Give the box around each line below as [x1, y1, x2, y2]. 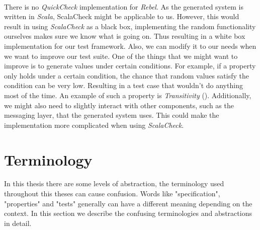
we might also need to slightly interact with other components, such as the [4, 100, 234, 110]
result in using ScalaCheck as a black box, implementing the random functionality [4, 21, 256, 31]
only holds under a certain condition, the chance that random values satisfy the [4, 70, 249, 81]
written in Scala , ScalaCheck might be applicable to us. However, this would [4, 11, 239, 22]
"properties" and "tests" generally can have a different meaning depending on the [4, 198, 252, 208]
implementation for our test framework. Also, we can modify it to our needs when [4, 40, 256, 51]
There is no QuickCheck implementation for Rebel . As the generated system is [4, 1, 243, 12]
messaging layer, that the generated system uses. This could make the [4, 110, 219, 120]
